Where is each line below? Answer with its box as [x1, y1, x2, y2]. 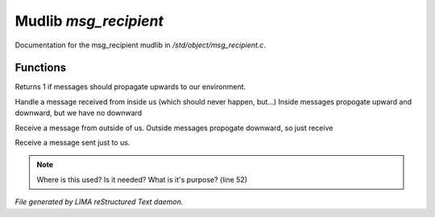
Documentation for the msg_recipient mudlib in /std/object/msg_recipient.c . [14, 40, 266, 50]
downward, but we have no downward [14, 108, 143, 118]
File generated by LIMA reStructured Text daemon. [14, 197, 184, 207]
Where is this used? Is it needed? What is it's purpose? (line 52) [36, 174, 247, 184]
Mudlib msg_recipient [14, 12, 164, 30]
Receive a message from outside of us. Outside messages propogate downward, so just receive [14, 123, 333, 133]
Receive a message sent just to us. [14, 137, 130, 148]
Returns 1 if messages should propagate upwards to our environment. [14, 82, 246, 92]
